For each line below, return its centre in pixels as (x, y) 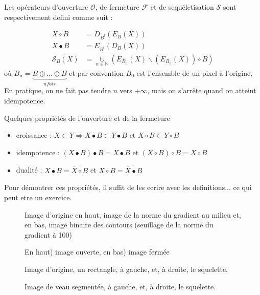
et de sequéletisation (182, 7)
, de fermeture (117, 7)
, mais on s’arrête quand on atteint (202, 90)
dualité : (29, 170)
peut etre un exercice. (38, 197)
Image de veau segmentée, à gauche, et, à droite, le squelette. (120, 286)
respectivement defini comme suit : (58, 17)
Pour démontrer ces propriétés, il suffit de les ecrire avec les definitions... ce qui (128, 187)
